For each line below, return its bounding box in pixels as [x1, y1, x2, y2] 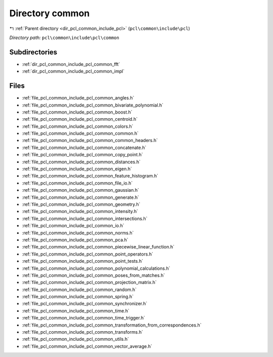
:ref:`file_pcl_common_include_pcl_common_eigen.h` [22, 166, 132, 172]
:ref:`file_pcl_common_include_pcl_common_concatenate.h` [22, 145, 147, 151]
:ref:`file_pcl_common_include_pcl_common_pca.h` [22, 236, 128, 243]
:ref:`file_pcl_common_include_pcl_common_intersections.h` [22, 216, 148, 222]
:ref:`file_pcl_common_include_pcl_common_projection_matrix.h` [22, 279, 157, 285]
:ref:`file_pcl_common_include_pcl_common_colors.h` [22, 123, 133, 129]
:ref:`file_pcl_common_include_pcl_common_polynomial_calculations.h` [22, 265, 170, 271]
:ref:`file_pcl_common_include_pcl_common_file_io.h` [22, 180, 133, 186]
